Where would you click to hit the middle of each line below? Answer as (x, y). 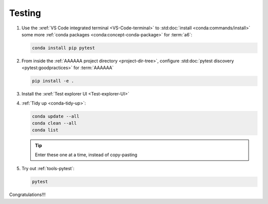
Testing (25, 13)
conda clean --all (54, 123)
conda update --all (56, 116)
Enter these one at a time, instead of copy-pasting (86, 155)
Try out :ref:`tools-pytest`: (48, 169)
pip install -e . (53, 81)
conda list (45, 130)
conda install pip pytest (64, 48)
